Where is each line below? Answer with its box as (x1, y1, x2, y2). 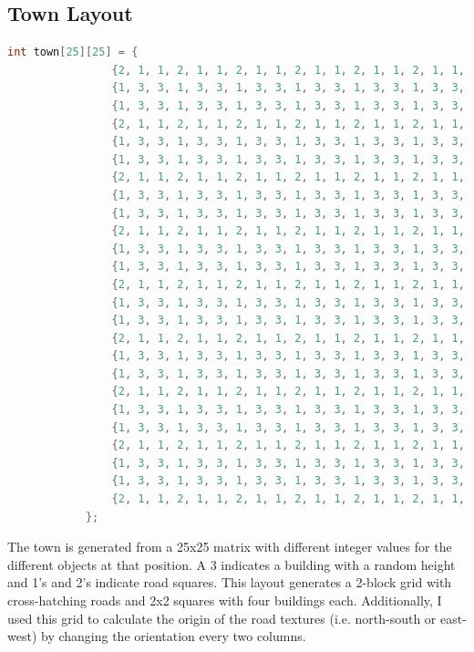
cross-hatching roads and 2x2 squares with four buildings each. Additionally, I (7, 591, 442, 610)
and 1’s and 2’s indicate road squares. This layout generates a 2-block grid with (7, 573, 452, 592)
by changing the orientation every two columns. (41, 626, 306, 646)
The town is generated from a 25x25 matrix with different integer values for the (7, 537, 452, 556)
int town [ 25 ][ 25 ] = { (7, 46, 139, 59)
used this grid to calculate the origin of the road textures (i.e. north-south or (7, 608, 437, 627)
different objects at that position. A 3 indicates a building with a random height (7, 554, 456, 574)
